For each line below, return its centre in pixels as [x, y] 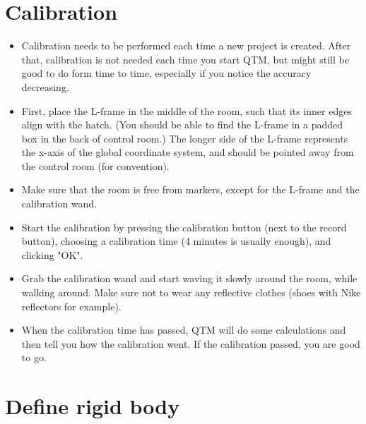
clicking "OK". [52, 254]
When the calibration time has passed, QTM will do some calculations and [184, 330]
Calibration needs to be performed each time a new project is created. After [186, 46]
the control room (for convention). [95, 165]
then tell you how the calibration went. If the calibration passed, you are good [191, 343]
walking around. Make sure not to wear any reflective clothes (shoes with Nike [191, 292]
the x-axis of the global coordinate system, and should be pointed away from [188, 152]
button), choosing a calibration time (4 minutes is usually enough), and [176, 241]
